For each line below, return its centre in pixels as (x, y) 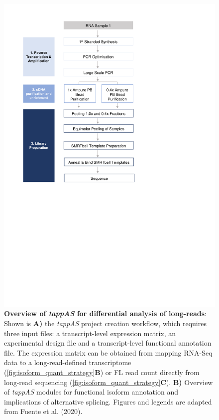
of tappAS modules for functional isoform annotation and (91, 392)
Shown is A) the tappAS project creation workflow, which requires (105, 323)
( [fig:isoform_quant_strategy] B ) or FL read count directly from (102, 372)
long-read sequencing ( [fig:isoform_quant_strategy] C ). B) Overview (109, 382)
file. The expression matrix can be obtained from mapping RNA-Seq (108, 352)
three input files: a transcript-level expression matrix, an (90, 333)
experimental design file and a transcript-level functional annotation (108, 343)
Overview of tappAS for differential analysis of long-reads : (106, 313)
